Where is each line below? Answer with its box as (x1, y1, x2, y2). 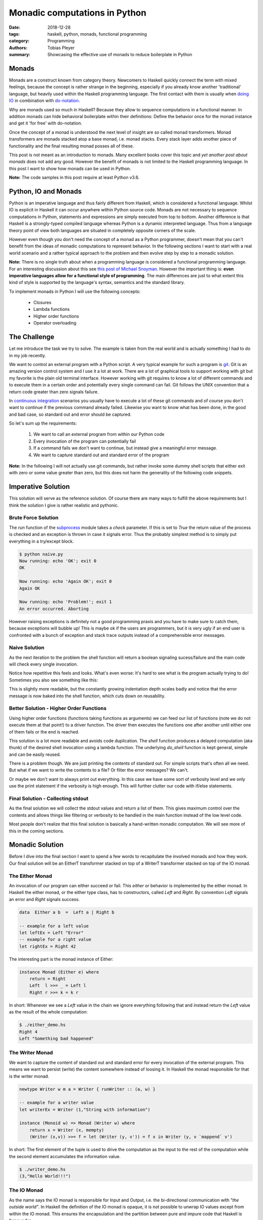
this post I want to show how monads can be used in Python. (9, 165, 131, 171)
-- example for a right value (19, 937, 92, 942)
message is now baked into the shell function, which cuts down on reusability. (9, 693, 166, 699)
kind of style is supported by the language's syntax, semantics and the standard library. (9, 280, 185, 285)
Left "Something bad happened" (19, 1036, 94, 1041)
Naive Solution (9, 644, 45, 651)
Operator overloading (33, 320, 76, 326)
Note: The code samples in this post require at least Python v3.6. (9, 175, 140, 181)
